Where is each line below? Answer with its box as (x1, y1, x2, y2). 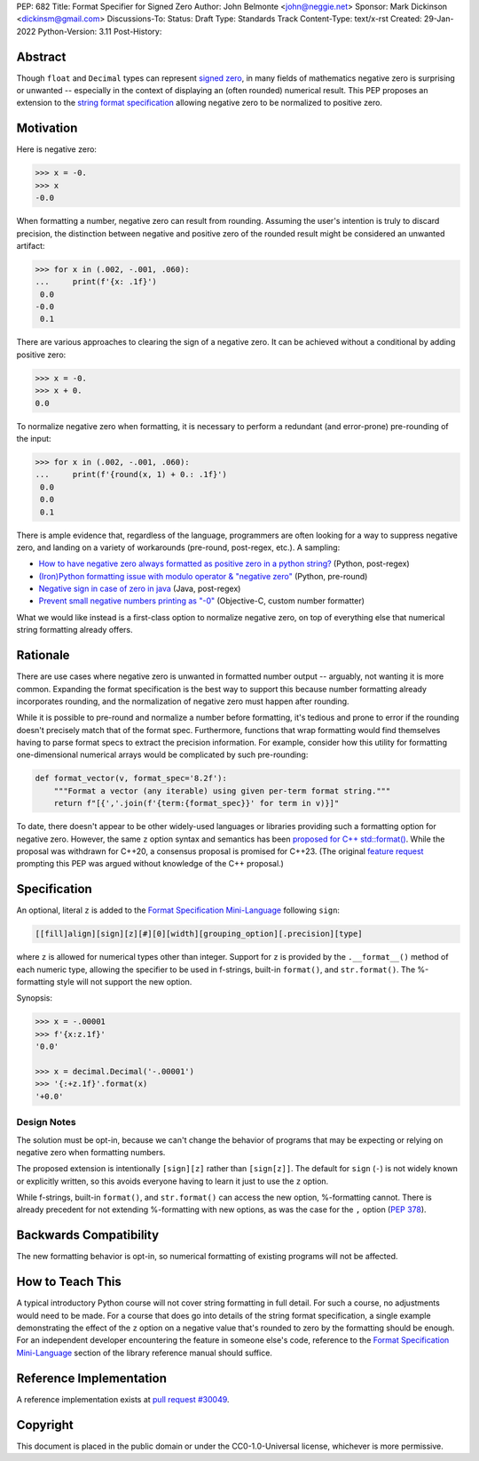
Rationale (16, 648, 70, 663)
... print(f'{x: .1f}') (35, 276, 157, 287)
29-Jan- (423, 13, 454, 24)
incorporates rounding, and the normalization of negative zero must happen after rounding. (16, 696, 349, 707)
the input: (16, 433, 52, 443)
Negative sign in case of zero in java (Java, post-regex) (38, 583, 241, 595)
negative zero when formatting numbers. (16, 1146, 166, 1157)
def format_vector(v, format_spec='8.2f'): (35, 773, 228, 784)
